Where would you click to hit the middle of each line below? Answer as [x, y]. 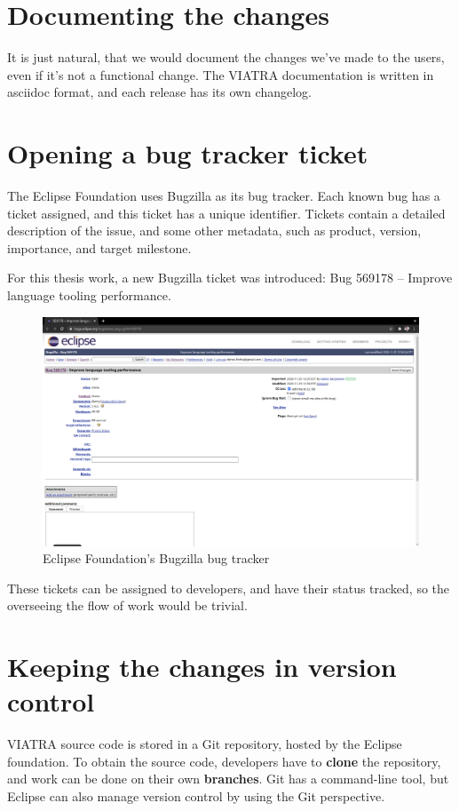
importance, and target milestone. [99, 247]
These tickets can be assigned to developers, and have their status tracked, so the [229, 588]
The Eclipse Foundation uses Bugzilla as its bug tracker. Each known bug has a [224, 196]
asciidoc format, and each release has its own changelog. [159, 92]
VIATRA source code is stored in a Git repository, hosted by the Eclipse [205, 744]
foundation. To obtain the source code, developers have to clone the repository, [224, 761]
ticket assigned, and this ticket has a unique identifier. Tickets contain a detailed [226, 213]
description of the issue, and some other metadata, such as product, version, [214, 231]
